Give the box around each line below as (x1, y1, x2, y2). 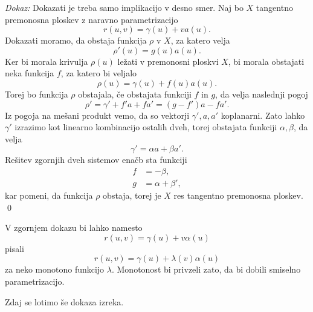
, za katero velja (170, 34, 230, 47)
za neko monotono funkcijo (5, 263, 105, 276)
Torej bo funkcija (5, 87, 68, 100)
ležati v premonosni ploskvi (117, 55, 219, 67)
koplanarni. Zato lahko (221, 108, 305, 121)
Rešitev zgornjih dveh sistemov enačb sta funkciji (5, 153, 187, 166)
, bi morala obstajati (228, 55, 305, 67)
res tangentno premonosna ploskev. (173, 189, 303, 201)
